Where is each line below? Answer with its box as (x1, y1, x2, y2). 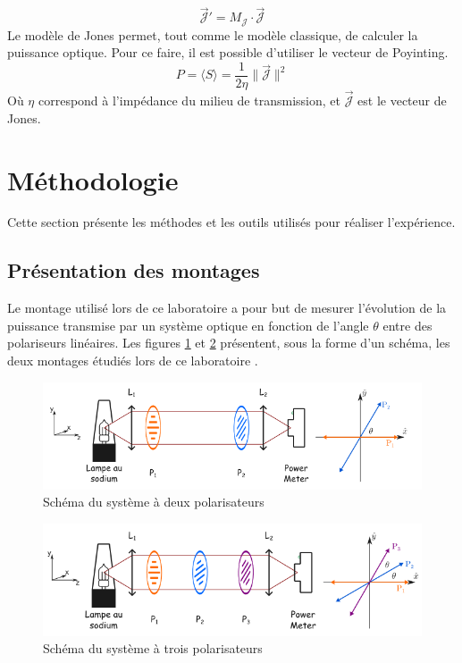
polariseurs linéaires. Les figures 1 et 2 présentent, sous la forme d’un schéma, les (7, 333, 450, 352)
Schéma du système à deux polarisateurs (43, 492, 265, 511)
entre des (382, 315, 433, 334)
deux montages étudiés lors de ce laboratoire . (7, 351, 258, 370)
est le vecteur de (357, 91, 447, 110)
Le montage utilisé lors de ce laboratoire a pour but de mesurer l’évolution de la (7, 298, 447, 317)
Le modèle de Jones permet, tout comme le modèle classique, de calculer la (7, 25, 418, 44)
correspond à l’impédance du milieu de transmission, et (38, 91, 340, 110)
